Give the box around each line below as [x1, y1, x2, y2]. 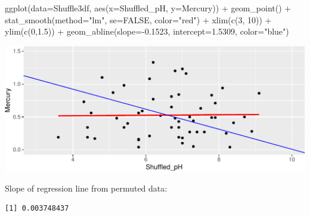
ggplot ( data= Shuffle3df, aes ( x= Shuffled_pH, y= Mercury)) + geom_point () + [5, 2, 292, 14]
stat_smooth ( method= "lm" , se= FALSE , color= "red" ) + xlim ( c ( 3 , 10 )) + [5, 13, 272, 26]
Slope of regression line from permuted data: [5, 181, 168, 194]
